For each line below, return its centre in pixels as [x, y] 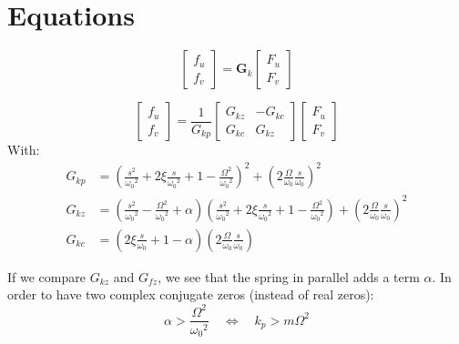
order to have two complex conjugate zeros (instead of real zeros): [191, 294]
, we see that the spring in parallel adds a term [289, 276]
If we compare [46, 276]
